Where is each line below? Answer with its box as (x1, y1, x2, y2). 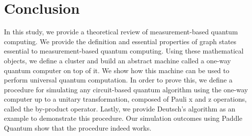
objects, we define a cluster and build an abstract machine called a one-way (4, 55, 231, 65)
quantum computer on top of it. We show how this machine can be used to (4, 65, 229, 75)
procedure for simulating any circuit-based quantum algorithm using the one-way (4, 84, 248, 94)
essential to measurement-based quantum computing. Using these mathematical (4, 46, 244, 56)
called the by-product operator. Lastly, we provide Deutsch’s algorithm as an (4, 103, 236, 113)
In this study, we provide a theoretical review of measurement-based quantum (4, 27, 238, 37)
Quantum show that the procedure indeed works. (4, 123, 152, 133)
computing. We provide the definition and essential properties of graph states (4, 36, 237, 46)
